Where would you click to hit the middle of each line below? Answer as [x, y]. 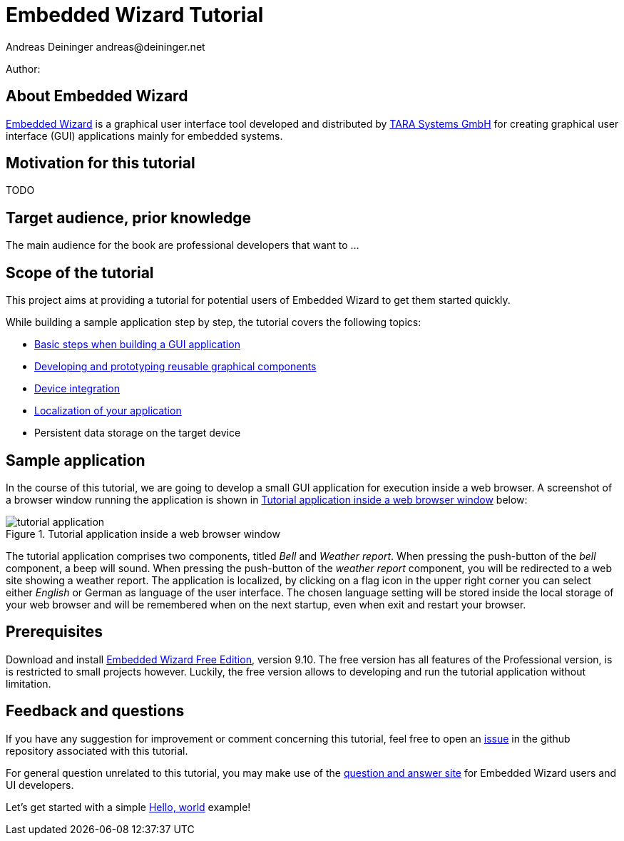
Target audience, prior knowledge [129, 218]
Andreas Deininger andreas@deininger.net [106, 46]
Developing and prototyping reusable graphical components [175, 367]
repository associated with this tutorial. [97, 750]
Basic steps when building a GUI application [137, 345]
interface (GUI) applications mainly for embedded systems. [144, 136]
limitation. [29, 683]
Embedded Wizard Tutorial [135, 15]
